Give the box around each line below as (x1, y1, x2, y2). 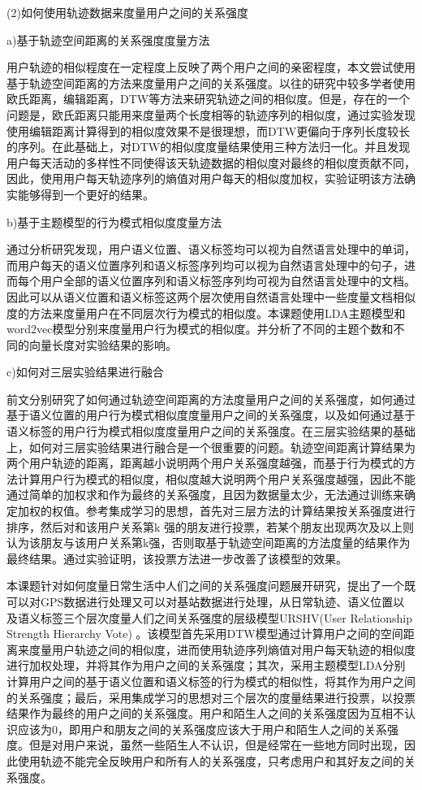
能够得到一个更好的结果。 (17, 185, 154, 202)
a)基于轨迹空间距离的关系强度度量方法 (6, 31, 210, 48)
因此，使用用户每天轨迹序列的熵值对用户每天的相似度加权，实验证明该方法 (6, 170, 404, 187)
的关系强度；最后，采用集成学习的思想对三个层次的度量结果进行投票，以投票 (6, 688, 416, 705)
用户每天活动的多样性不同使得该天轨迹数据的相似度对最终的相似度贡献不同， (6, 154, 416, 171)
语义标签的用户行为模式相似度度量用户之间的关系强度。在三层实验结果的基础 (6, 423, 416, 440)
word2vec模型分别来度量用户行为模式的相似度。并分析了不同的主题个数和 (6, 320, 394, 337)
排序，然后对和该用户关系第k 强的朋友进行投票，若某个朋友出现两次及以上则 (6, 518, 415, 535)
